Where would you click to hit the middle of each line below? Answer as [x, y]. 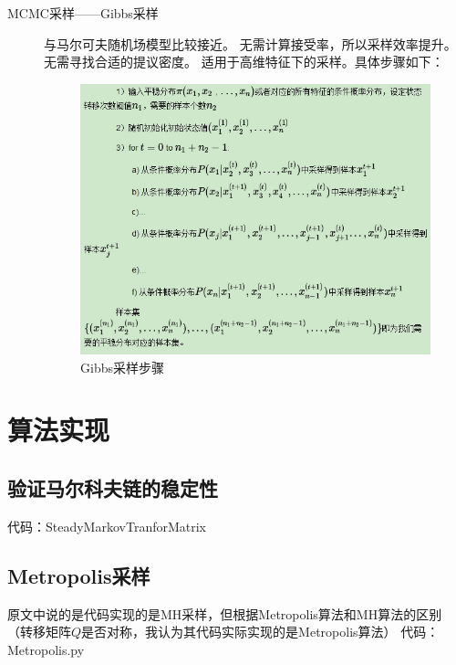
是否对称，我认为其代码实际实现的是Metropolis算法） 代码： [260, 632]
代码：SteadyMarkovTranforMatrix [107, 526]
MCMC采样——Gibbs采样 [83, 13]
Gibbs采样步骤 [122, 367]
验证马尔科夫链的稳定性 [113, 487]
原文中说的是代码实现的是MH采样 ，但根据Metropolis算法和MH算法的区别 [225, 613]
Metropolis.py [46, 649]
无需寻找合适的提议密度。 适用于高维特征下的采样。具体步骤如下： [244, 62]
